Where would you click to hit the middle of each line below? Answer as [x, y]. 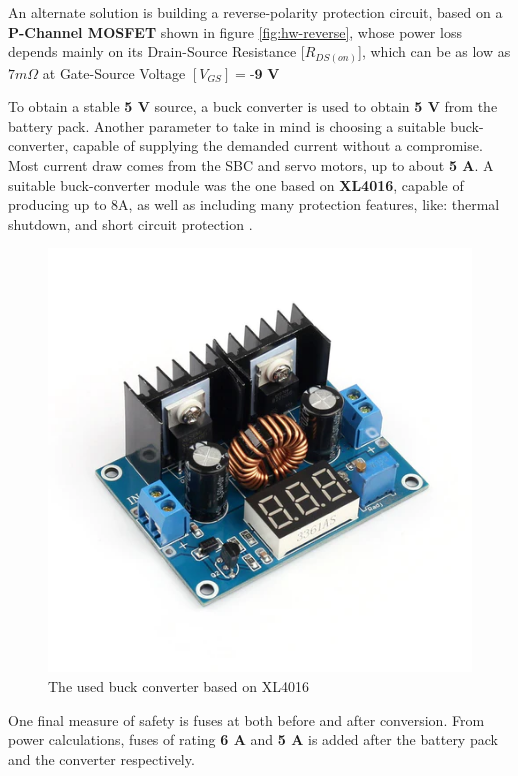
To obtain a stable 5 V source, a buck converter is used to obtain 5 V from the [253, 106]
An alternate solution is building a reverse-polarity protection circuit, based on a [255, 12]
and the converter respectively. [101, 758]
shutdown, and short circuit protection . [130, 223]
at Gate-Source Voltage [114, 72]
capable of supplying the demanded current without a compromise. [278, 145]
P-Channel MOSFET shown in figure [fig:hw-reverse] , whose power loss [235, 31]
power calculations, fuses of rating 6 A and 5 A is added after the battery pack [253, 739]
